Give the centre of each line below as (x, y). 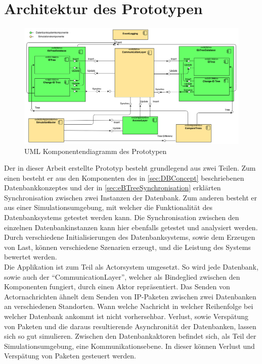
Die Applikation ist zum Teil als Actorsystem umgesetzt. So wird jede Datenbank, (131, 267)
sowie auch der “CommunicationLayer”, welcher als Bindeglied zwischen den (122, 276)
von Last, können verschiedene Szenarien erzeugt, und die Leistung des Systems (127, 247)
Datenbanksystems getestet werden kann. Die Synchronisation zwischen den (122, 217)
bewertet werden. (31, 257)
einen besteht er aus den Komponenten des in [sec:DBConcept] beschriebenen (124, 177)
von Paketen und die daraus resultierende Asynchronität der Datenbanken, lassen (130, 326)
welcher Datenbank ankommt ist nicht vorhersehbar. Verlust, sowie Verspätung (126, 316)
